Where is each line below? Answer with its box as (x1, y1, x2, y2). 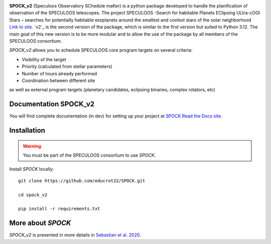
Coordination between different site (22, 77, 95, 83)
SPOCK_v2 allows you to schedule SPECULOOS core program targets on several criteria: (9, 47, 193, 53)
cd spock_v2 (18, 192, 48, 198)
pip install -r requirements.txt (18, 206, 100, 212)
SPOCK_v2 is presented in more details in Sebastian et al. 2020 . (9, 232, 142, 238)
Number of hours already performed (22, 70, 97, 76)
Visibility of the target (22, 56, 66, 62)
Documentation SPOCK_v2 (9, 100, 95, 108)
